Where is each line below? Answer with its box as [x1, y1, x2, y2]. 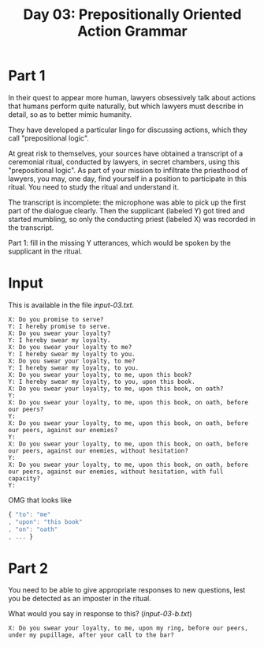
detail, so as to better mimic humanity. [8, 109, 132, 119]
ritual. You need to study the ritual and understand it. [8, 182, 180, 191]
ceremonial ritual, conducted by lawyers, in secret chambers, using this [8, 156, 240, 167]
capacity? [8, 474, 41, 483]
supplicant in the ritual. [8, 246, 83, 256]
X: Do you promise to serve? [8, 315, 104, 323]
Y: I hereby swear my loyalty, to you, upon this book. [8, 378, 195, 386]
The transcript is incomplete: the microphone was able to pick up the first [8, 197, 247, 207]
